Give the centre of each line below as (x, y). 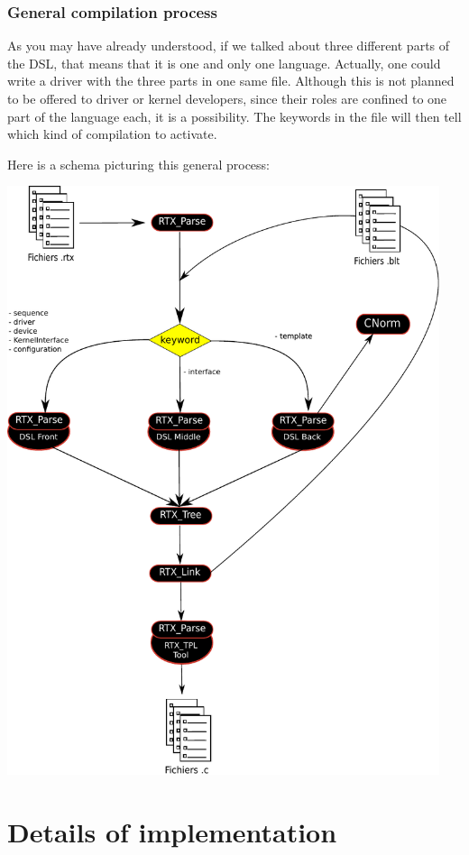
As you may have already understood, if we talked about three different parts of (229, 46)
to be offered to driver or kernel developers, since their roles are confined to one (227, 98)
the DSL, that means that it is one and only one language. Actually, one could (224, 63)
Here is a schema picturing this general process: (139, 164)
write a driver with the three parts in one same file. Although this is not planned (231, 81)
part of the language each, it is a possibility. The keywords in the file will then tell (234, 116)
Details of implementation (172, 832)
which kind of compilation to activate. (112, 134)
